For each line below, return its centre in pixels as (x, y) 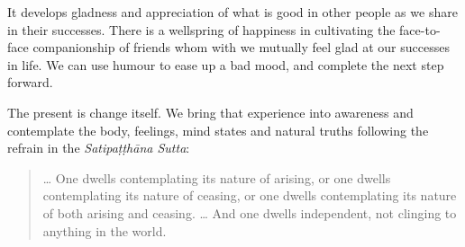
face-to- (420, 29)
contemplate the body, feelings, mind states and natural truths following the (218, 130)
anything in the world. (105, 230)
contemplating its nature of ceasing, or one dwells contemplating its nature (250, 195)
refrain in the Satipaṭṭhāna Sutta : (99, 148)
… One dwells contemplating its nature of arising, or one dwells (217, 177)
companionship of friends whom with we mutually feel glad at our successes (241, 47)
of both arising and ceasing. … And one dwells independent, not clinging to (250, 212)
